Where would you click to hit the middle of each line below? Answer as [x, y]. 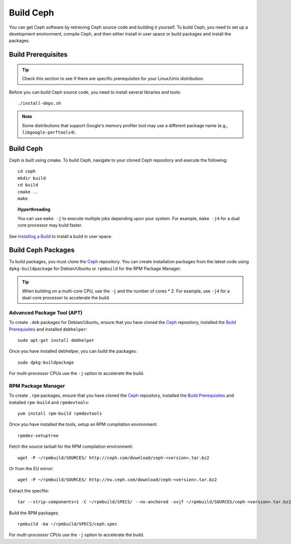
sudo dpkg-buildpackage [46, 362]
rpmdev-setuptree [38, 435]
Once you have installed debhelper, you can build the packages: [73, 351]
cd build [28, 185]
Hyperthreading [34, 209]
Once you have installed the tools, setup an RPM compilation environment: [83, 425]
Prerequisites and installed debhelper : [48, 329]
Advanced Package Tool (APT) [46, 312]
